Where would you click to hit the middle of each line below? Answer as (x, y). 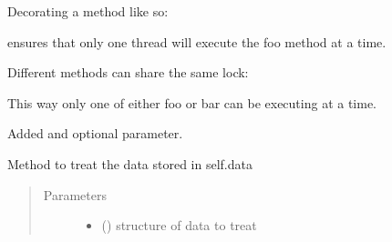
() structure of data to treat (179, 225)
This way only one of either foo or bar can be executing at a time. (192, 102)
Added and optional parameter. (95, 133)
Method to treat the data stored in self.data (130, 163)
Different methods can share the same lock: (128, 72)
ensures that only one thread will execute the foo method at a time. (197, 41)
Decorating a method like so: (88, 11)
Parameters (75, 194)
